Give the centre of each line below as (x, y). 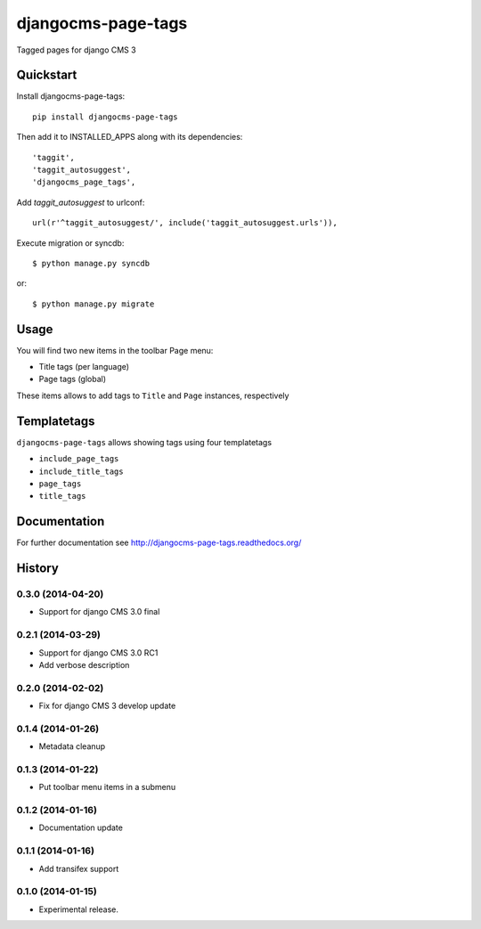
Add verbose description (84, 664)
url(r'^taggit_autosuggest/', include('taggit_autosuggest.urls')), (185, 223)
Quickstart (47, 75)
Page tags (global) (73, 379)
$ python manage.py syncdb (91, 263)
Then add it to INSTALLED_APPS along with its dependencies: (130, 137)
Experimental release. (79, 909)
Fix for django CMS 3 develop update (107, 706)
